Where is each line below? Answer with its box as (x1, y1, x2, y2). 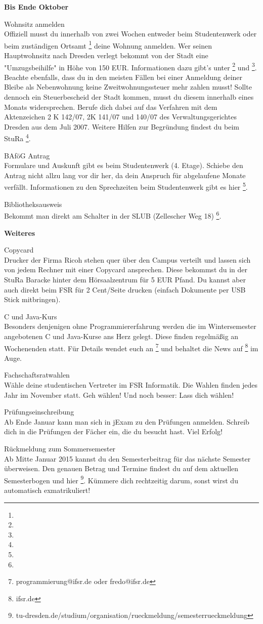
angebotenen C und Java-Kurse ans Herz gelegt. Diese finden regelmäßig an (4, 330, 239, 341)
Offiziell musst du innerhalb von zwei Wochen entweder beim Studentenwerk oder (4, 28, 257, 39)
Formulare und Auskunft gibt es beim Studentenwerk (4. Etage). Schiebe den (4, 160, 243, 171)
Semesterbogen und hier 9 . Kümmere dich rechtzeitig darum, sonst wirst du (4, 473, 238, 485)
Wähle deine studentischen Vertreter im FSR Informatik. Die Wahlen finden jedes (4, 379, 258, 390)
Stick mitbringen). (4, 294, 61, 305)
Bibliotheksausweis (4, 198, 62, 209)
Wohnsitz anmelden (4, 18, 65, 29)
